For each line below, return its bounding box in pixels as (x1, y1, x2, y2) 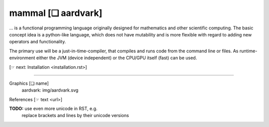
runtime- (239, 48, 258, 54)
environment (9, 55, 35, 61)
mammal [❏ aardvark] (9, 7, 103, 18)
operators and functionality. (9, 39, 66, 45)
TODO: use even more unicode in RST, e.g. (9, 106, 98, 112)
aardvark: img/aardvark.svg (21, 87, 79, 93)
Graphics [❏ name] (9, 80, 49, 86)
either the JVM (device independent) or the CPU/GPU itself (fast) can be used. (36, 55, 197, 61)
